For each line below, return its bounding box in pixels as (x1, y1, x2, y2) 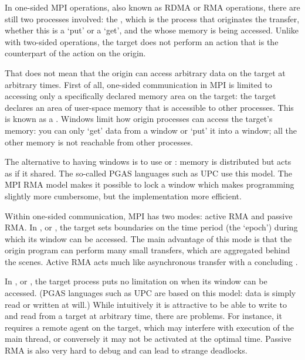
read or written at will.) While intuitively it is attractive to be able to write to (5, 298, 287, 310)
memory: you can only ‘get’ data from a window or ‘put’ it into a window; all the (5, 124, 297, 136)
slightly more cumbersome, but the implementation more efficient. (5, 189, 242, 202)
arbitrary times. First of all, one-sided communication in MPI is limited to (5, 78, 272, 90)
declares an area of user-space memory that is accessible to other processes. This (5, 101, 294, 113)
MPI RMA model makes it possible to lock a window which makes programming (5, 178, 294, 191)
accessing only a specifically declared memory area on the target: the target (5, 90, 276, 102)
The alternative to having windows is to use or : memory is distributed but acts (5, 155, 292, 168)
